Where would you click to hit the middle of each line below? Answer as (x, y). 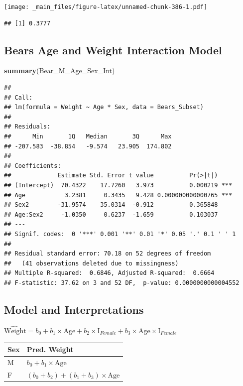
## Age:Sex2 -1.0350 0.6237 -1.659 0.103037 (111, 214)
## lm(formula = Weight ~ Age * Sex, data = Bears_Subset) (104, 107)
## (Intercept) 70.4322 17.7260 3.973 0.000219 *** (118, 185)
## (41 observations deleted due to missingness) (91, 263)
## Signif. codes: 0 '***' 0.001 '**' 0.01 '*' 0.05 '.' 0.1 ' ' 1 (120, 234)
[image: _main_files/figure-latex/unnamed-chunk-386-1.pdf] (106, 7)
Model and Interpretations (74, 309)
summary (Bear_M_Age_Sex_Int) (60, 70)
